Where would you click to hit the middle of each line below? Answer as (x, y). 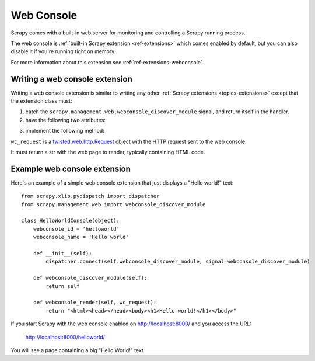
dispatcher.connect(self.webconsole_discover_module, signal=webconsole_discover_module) (178, 262)
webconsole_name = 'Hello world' (81, 237)
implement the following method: (65, 131)
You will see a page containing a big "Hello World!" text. (78, 350)
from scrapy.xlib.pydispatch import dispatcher (90, 196)
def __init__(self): (62, 253)
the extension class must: (41, 101)
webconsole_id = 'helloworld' (76, 229)
